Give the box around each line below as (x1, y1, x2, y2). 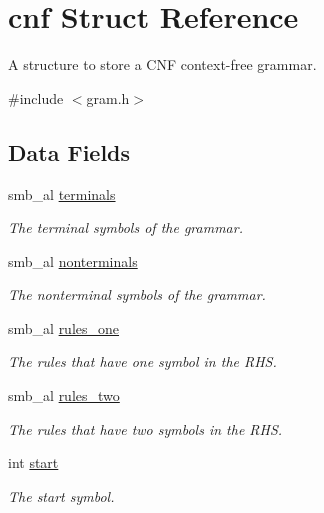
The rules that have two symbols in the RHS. (8, 418, 283, 439)
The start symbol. (8, 485, 115, 506)
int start (8, 452, 59, 473)
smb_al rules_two (8, 385, 120, 406)
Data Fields (8, 136, 131, 167)
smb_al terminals (8, 183, 116, 204)
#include (8, 87, 64, 108)
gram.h (86, 87, 130, 108)
